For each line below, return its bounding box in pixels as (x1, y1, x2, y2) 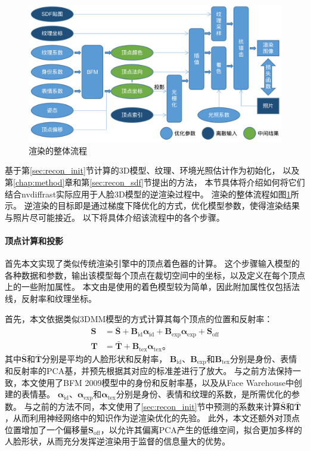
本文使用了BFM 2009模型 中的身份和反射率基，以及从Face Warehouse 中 (21, 376, 294, 388)
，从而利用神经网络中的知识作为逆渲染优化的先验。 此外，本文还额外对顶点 (5, 412, 300, 424)
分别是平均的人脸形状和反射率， (42, 352, 168, 364)
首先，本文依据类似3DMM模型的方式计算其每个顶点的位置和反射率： (5, 312, 273, 325)
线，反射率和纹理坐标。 (5, 292, 97, 304)
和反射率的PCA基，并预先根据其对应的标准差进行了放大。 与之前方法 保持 (5, 364, 293, 376)
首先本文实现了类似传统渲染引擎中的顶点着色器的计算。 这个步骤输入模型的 (5, 257, 300, 270)
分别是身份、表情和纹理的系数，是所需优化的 (116, 388, 292, 400)
